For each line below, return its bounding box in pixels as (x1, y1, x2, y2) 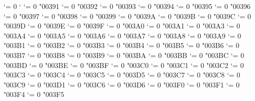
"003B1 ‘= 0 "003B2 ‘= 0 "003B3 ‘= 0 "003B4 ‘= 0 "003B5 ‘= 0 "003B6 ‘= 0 (4, 40, 239, 50)
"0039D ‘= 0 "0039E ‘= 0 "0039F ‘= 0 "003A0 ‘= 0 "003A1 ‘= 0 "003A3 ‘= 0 (4, 20, 240, 31)
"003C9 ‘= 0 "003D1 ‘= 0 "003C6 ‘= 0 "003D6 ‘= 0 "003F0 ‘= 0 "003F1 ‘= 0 (4, 79, 240, 89)
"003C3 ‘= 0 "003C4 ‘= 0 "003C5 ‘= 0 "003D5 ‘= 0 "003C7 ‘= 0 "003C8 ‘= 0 (4, 69, 240, 80)
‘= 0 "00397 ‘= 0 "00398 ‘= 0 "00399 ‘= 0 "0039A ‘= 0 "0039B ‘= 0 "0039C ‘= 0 (4, 10, 251, 21)
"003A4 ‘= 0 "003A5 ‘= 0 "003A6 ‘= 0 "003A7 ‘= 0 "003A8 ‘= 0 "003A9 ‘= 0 (4, 30, 241, 40)
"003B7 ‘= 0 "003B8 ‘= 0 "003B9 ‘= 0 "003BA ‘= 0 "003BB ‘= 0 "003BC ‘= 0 (4, 49, 244, 60)
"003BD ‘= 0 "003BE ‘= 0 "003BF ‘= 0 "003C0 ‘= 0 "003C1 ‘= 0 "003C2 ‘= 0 (4, 59, 244, 70)
